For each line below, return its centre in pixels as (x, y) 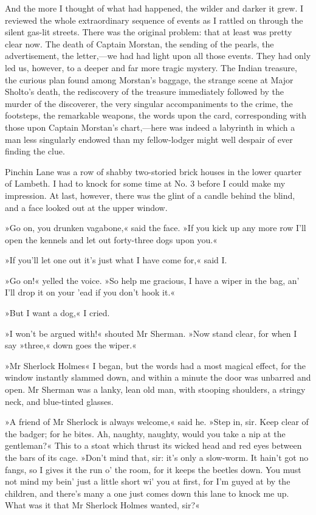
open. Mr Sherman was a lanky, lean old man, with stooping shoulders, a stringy (155, 389)
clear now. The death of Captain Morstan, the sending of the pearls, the (139, 43)
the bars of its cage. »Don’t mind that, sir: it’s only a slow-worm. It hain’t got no (157, 457)
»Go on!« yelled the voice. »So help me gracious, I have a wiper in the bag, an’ (152, 280)
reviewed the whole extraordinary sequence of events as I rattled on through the (154, 20)
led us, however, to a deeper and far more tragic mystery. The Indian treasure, (151, 67)
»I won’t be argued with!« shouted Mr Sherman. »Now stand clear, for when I (151, 333)
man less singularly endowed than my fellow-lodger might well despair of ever (149, 139)
